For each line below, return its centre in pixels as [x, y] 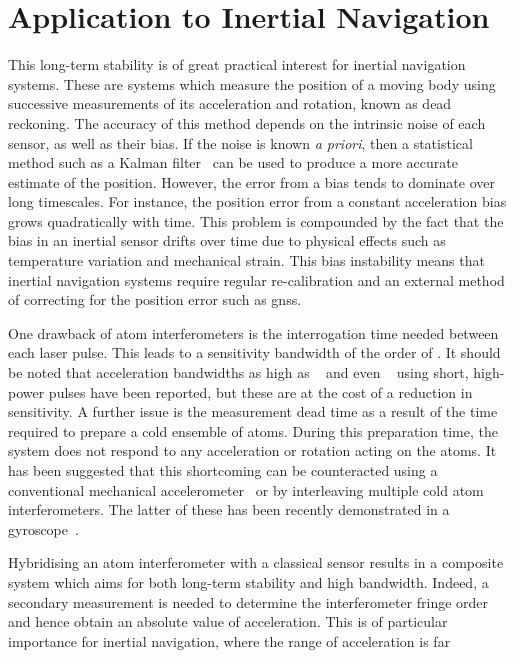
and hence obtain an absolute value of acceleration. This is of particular [228, 621]
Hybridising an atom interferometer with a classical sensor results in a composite [256, 562]
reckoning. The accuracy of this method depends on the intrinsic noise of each [247, 122]
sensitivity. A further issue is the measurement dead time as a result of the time [253, 411]
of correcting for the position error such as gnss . [155, 299]
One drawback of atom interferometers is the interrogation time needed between [253, 332]
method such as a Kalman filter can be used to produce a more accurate [233, 162]
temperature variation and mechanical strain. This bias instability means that [246, 260]
